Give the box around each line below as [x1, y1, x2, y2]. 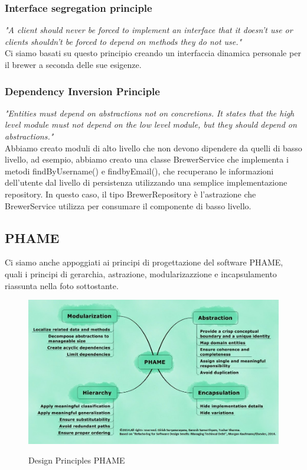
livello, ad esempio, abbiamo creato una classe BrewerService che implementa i [5, 153, 289, 166]
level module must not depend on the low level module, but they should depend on [5, 118, 297, 131]
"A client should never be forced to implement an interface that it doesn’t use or [5, 24, 293, 36]
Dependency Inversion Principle [5, 83, 160, 98]
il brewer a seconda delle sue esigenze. [5, 59, 142, 70]
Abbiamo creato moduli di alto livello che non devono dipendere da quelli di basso [5, 141, 302, 154]
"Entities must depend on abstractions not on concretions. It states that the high [5, 106, 295, 119]
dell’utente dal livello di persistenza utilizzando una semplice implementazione [5, 176, 288, 189]
